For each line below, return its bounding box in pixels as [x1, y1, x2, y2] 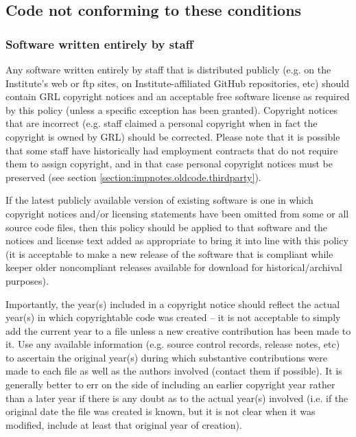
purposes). [5, 273, 49, 287]
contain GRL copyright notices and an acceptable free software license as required [5, 89, 350, 104]
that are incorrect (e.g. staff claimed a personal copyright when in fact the [5, 116, 318, 130]
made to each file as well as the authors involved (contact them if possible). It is [5, 364, 342, 378]
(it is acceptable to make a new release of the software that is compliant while [5, 246, 333, 261]
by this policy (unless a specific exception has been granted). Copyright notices [5, 102, 337, 117]
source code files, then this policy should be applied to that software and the [5, 220, 328, 234]
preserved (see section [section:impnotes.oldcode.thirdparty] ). [5, 169, 261, 184]
